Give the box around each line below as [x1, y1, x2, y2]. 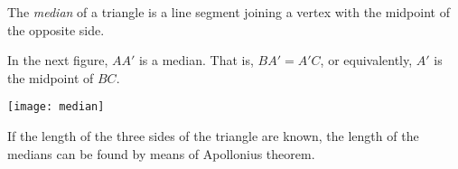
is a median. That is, [138, 51, 254, 70]
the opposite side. [7, 20, 105, 39]
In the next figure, [7, 51, 108, 70]
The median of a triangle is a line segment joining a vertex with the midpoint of [7, 3, 450, 21]
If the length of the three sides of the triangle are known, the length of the [7, 127, 419, 146]
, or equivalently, [320, 51, 413, 70]
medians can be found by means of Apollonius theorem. [7, 144, 315, 163]
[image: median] [7, 100, 105, 114]
